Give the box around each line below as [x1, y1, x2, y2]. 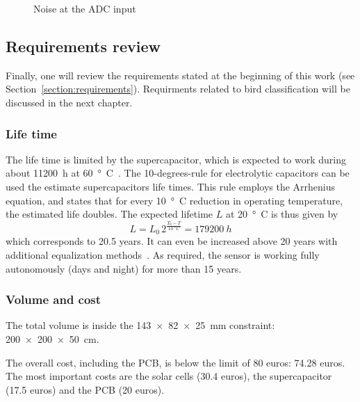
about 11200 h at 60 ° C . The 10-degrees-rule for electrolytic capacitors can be [6, 166, 350, 180]
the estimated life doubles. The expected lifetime [6, 207, 213, 221]
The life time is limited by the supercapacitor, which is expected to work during [6, 152, 346, 166]
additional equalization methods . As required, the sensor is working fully [6, 248, 320, 262]
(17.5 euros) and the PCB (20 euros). [6, 382, 165, 396]
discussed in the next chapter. [6, 95, 133, 109]
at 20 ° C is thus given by [225, 207, 338, 221]
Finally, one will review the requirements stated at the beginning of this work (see [6, 67, 355, 82]
